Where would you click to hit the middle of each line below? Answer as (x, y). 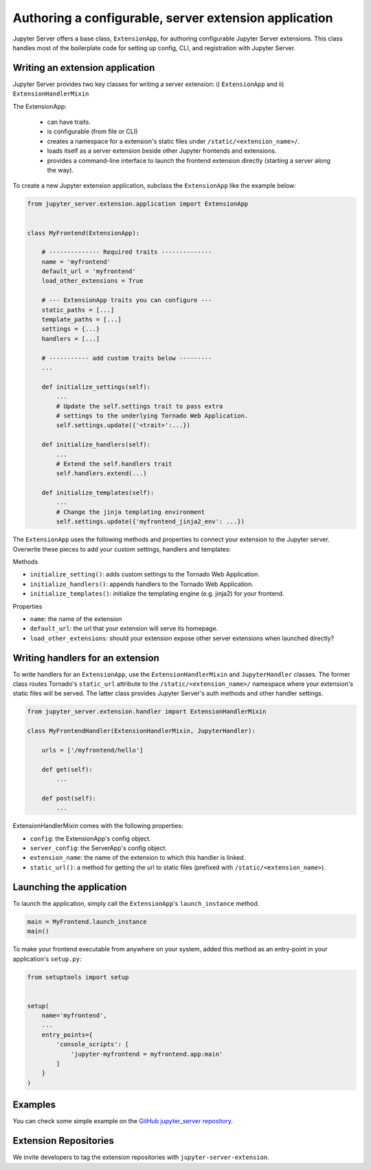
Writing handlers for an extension (86, 658)
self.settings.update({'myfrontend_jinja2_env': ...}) (150, 522)
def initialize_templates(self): (98, 493)
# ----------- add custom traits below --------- (127, 358)
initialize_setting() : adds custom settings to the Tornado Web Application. (145, 574)
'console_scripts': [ (92, 1044)
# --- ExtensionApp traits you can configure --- (127, 300)
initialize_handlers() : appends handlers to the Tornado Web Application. (142, 584)
